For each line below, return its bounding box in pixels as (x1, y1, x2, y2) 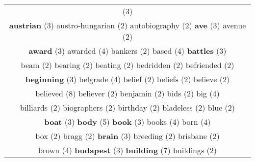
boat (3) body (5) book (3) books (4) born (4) (44, 116, 211, 127)
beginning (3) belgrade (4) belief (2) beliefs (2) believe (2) (25, 73, 230, 85)
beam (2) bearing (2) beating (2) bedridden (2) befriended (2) (21, 59, 234, 70)
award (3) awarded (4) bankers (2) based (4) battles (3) (28, 45, 227, 56)
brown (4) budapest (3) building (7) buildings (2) (38, 144, 217, 156)
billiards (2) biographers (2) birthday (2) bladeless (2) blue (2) (20, 102, 235, 113)
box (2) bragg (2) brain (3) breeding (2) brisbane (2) (35, 130, 220, 141)
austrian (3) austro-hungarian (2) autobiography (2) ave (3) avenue (9, 20, 246, 31)
